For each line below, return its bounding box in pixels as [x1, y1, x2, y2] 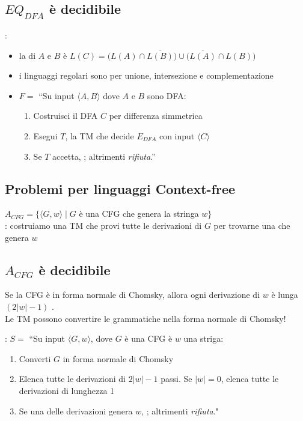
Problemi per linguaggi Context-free [5, 179, 236, 198]
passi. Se [161, 372, 192, 385]
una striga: [183, 332, 224, 345]
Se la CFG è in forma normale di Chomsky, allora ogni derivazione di [5, 288, 260, 301]
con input [159, 129, 195, 142]
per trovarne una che [213, 219, 290, 231]
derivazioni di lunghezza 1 [19, 384, 115, 396]
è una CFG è [124, 332, 173, 345]
